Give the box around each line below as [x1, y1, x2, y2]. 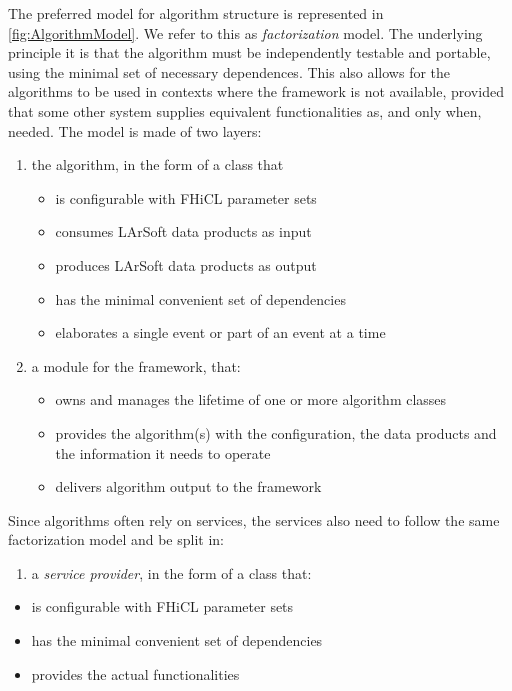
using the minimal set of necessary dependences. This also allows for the [8, 61, 451, 82]
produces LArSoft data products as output [55, 254, 317, 275]
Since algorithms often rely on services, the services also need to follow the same [8, 509, 500, 530]
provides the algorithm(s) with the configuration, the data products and [55, 422, 497, 443]
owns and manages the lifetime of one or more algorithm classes [55, 389, 447, 410]
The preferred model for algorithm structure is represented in [8, 3, 384, 23]
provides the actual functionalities [31, 663, 240, 684]
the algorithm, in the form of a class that [31, 154, 284, 175]
